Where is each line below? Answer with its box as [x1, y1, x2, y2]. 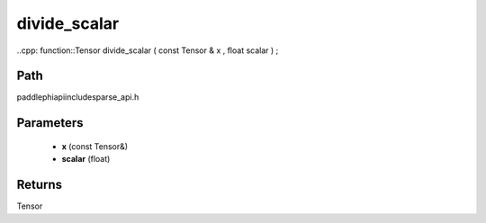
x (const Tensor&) [61, 140, 129, 152]
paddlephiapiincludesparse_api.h [16, 92, 139, 103]
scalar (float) [61, 154, 111, 165]
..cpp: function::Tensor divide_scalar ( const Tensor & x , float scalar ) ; [16, 45, 279, 56]
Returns [16, 177, 63, 192]
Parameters [16, 115, 84, 130]
